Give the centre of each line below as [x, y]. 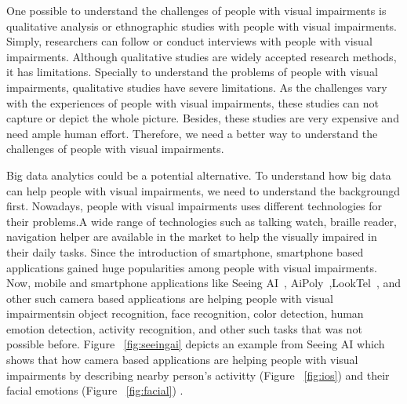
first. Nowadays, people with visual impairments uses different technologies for [194, 206]
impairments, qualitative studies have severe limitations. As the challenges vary [197, 87]
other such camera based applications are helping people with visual [170, 298]
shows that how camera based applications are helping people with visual [182, 360]
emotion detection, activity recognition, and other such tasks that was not [184, 328]
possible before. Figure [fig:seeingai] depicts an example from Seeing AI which [196, 344]
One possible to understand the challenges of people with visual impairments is [196, 10]
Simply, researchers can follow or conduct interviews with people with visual [189, 41]
